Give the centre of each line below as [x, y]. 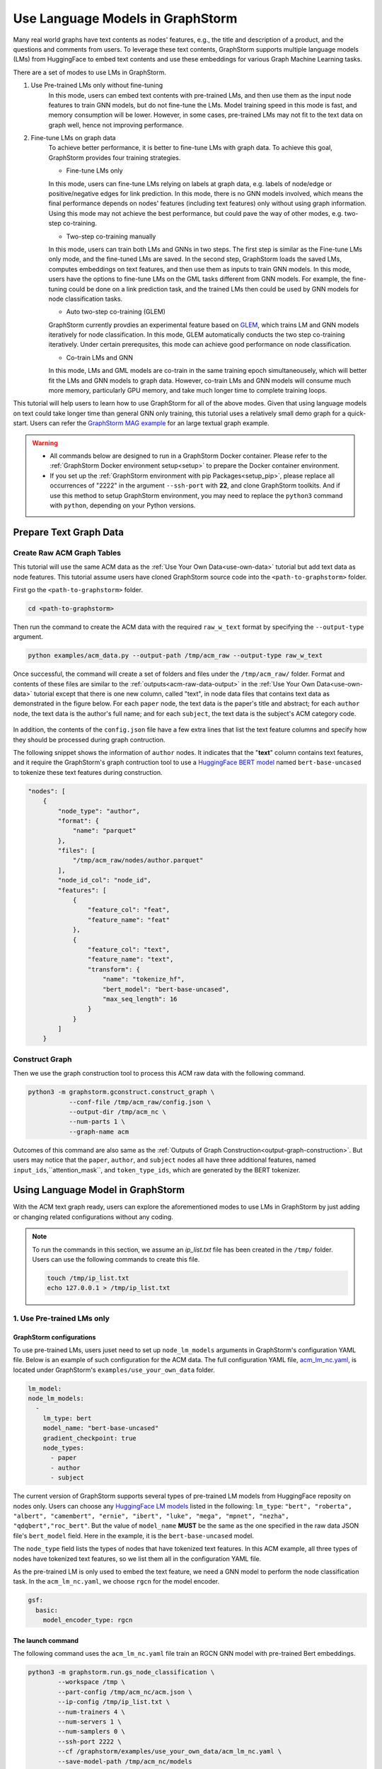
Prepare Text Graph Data [68, 532]
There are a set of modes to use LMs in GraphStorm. [89, 72]
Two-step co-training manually [111, 236]
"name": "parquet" [105, 831]
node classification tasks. [86, 299]
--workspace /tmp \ [91, 1682]
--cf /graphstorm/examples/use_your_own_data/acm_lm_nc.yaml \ [170, 1752]
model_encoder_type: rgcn [88, 1620]
